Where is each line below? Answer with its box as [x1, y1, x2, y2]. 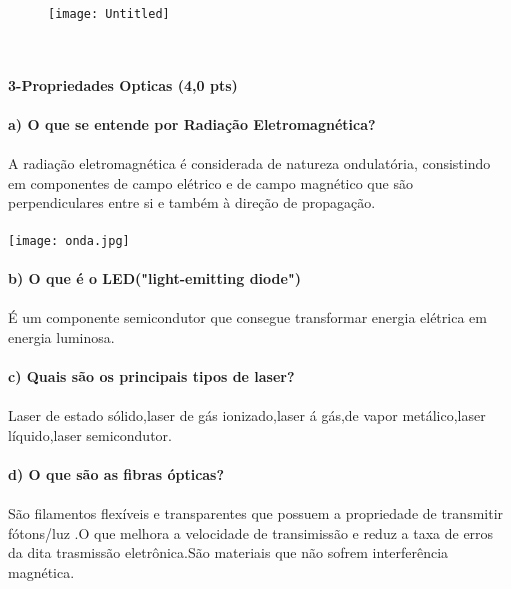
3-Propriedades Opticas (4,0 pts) [8, 74, 238, 95]
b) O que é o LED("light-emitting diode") [8, 267, 301, 288]
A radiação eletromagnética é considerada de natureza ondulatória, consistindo [8, 153, 491, 174]
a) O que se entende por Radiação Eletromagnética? [8, 114, 376, 135]
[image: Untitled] [48, 7, 170, 21]
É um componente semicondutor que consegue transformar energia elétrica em [8, 307, 487, 328]
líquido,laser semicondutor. [8, 424, 172, 445]
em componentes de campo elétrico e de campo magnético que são [8, 172, 413, 193]
